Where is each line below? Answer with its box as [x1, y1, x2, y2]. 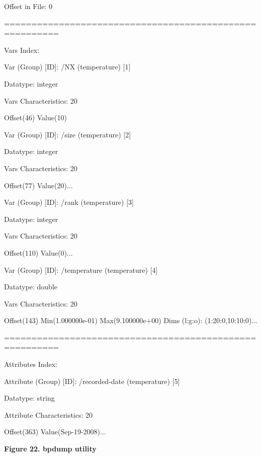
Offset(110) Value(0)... [4, 247, 73, 258]
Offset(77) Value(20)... [4, 180, 73, 190]
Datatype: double [4, 281, 57, 292]
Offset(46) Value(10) [4, 112, 67, 123]
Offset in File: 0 [4, 1, 52, 11]
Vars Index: [4, 44, 40, 55]
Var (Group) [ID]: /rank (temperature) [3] [4, 197, 134, 207]
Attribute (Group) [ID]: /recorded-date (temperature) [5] [4, 375, 180, 386]
